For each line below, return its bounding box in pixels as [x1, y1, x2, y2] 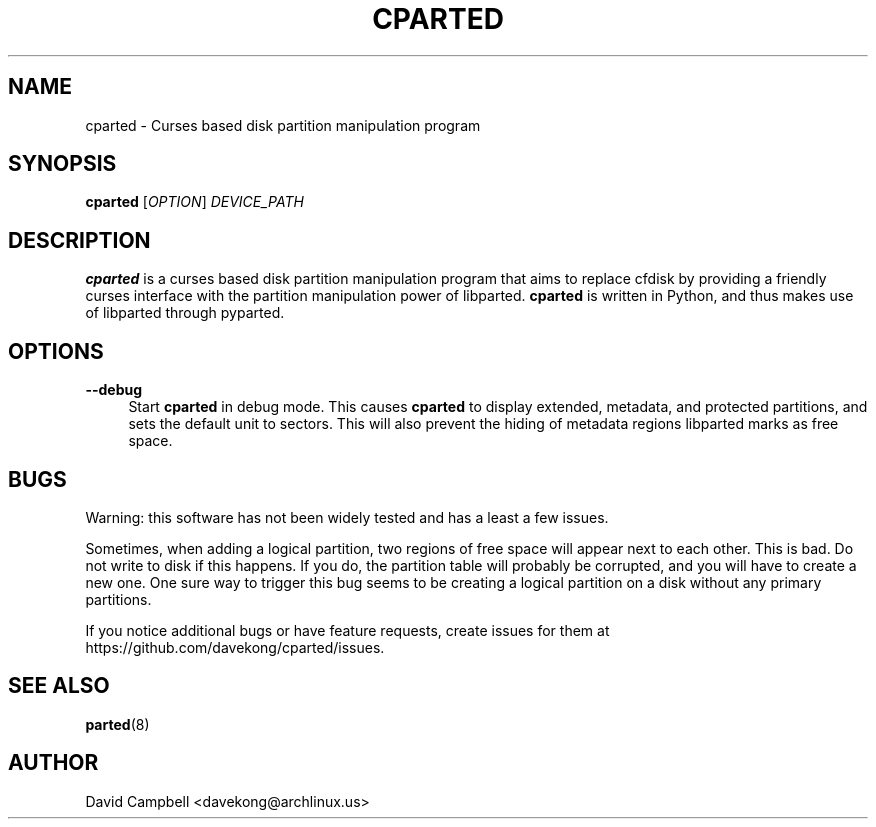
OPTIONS [8, 338, 104, 364]
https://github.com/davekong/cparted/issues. [85, 638, 385, 656]
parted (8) [85, 715, 150, 733]
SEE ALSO [8, 673, 110, 699]
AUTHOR [8, 750, 99, 776]
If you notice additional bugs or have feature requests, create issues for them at [85, 621, 610, 639]
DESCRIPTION [8, 227, 151, 253]
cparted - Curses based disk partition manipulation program [85, 116, 481, 134]
